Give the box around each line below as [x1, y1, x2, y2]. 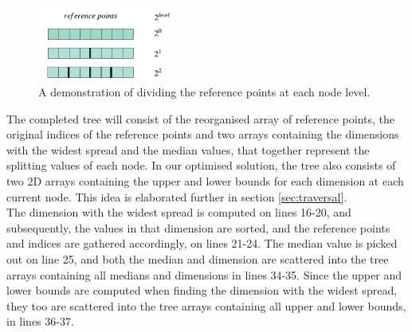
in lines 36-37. [6, 313, 74, 330]
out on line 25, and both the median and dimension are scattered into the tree [6, 251, 389, 267]
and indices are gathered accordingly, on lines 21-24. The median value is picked [6, 235, 398, 252]
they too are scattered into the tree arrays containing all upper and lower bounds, [6, 297, 406, 314]
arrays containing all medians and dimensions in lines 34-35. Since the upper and [6, 266, 402, 283]
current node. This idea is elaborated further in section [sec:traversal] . [6, 188, 347, 205]
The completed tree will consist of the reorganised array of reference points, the [6, 110, 395, 127]
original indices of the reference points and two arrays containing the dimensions [6, 126, 399, 143]
